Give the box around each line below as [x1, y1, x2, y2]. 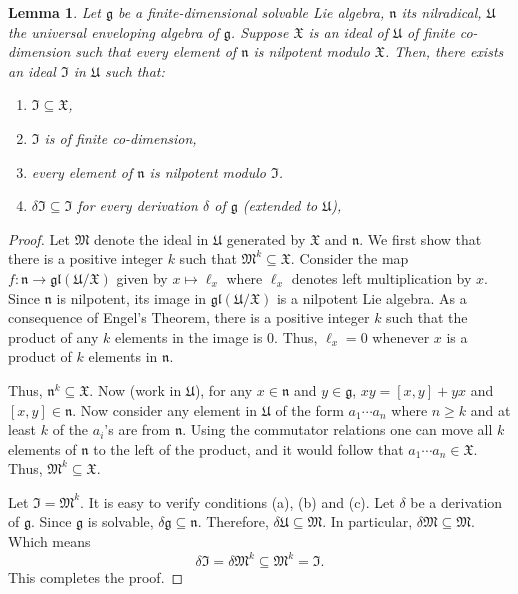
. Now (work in [89, 379, 182, 400]
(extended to [242, 195, 318, 216]
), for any [194, 379, 253, 400]
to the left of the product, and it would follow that [93, 438, 404, 459]
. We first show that [359, 228, 482, 249]
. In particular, [322, 511, 413, 532]
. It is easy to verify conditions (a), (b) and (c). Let [80, 491, 395, 512]
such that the [386, 307, 468, 328]
